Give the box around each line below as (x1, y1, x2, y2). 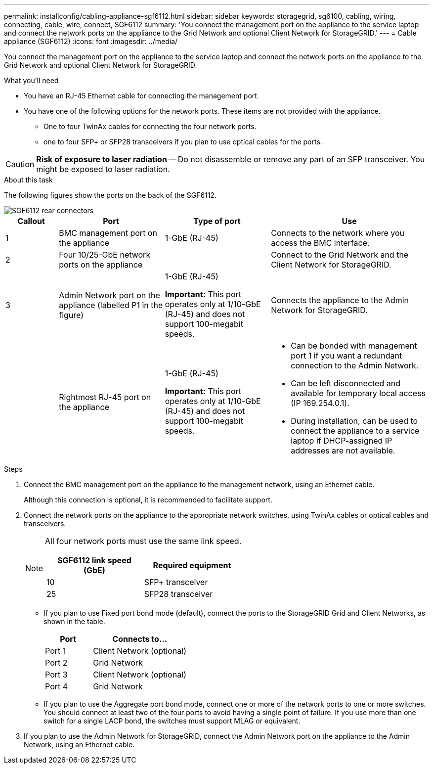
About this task (4, 176, 53, 184)
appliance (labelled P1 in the (59, 300, 163, 310)
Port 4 (45, 681, 68, 691)
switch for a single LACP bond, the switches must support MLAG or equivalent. (43, 717, 301, 725)
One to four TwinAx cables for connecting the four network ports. (43, 122, 257, 131)
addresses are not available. (291, 446, 395, 455)
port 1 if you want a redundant (291, 351, 402, 361)
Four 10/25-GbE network (59, 250, 151, 260)
